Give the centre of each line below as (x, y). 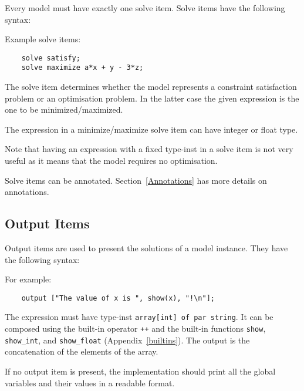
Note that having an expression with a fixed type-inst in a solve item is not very (149, 149)
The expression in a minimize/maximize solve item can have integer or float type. (151, 129)
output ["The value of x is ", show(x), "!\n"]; (118, 298)
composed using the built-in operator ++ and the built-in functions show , (135, 328)
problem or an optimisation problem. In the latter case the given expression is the (152, 98)
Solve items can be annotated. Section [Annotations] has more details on (136, 180)
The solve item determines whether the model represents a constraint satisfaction (151, 87)
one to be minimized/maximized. (64, 109)
